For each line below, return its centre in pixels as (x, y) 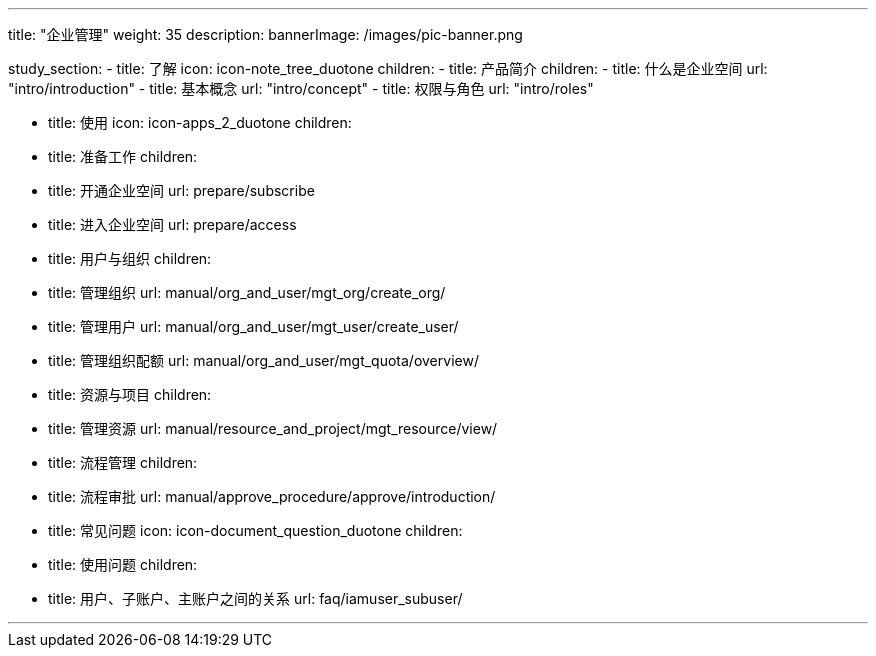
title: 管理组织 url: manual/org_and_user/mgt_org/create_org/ (247, 292)
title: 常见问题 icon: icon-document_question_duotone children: (255, 530)
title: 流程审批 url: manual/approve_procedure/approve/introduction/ (272, 496)
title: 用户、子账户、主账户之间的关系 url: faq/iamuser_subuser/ (255, 598)
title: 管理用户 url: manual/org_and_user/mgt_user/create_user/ (253, 326)
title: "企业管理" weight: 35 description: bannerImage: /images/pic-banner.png (265, 34)
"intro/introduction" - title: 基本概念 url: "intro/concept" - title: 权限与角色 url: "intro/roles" (301, 88)
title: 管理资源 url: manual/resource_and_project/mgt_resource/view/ (273, 428)
